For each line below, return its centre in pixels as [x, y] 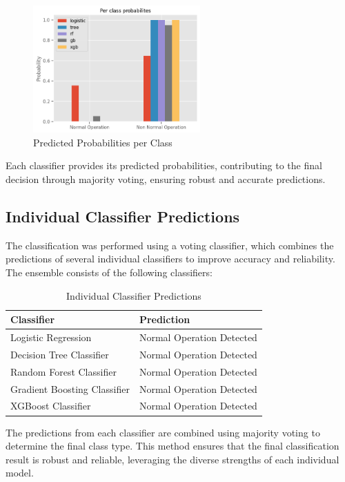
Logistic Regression [51, 337]
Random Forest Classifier [63, 371]
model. [20, 473]
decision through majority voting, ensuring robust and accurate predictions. [166, 179]
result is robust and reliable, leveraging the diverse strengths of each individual [172, 459]
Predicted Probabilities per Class [103, 142]
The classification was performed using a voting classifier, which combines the [170, 245]
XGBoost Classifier [51, 406]
